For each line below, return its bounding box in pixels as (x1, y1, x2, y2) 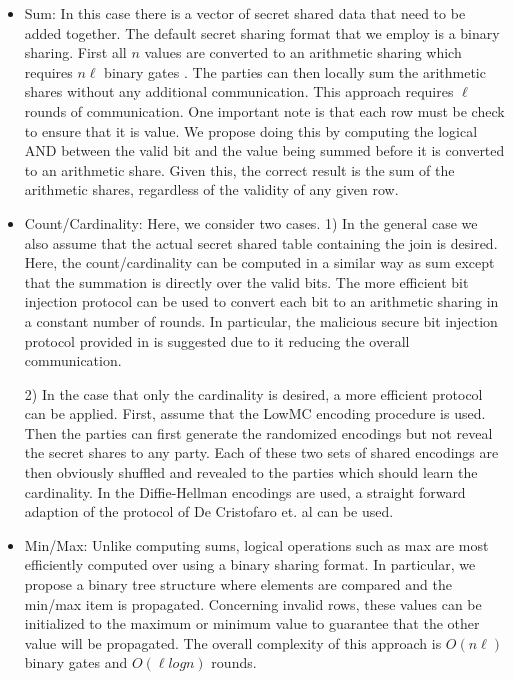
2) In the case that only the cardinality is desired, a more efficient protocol (24, 383, 483, 404)
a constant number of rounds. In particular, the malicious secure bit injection (24, 310, 498, 331)
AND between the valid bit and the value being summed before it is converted (24, 140, 505, 161)
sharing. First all (24, 42, 127, 63)
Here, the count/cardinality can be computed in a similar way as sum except (24, 252, 495, 273)
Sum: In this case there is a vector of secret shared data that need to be (24, 3, 466, 23)
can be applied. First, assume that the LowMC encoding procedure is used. (24, 403, 486, 424)
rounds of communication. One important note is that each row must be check (24, 100, 505, 121)
